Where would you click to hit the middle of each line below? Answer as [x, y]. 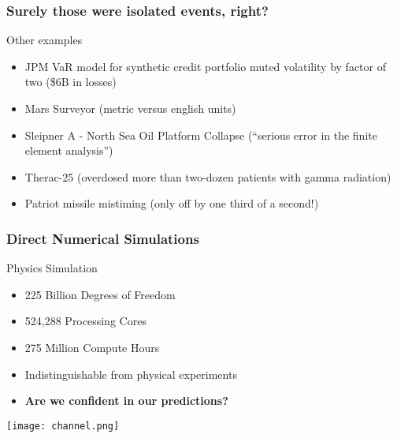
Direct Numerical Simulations [103, 238]
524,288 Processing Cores [85, 321]
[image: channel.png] [63, 426]
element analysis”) [69, 150]
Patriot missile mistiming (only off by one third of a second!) [172, 203]
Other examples [45, 40]
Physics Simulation [52, 268]
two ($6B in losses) [70, 82]
